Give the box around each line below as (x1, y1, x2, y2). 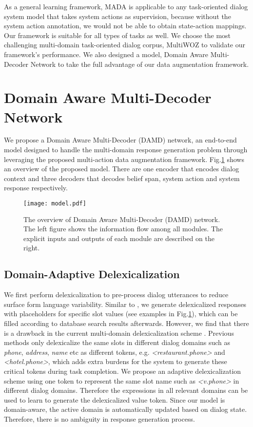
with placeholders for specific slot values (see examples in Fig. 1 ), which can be (4, 308, 238, 319)
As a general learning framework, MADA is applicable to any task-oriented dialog (4, 1, 248, 11)
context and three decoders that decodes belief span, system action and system (4, 173, 240, 183)
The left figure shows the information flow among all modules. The (23, 224, 223, 234)
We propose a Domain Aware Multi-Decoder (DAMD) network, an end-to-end (4, 135, 237, 145)
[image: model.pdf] (23, 200, 86, 207)
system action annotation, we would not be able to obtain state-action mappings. (4, 20, 247, 31)
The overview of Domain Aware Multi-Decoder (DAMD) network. (23, 214, 220, 224)
